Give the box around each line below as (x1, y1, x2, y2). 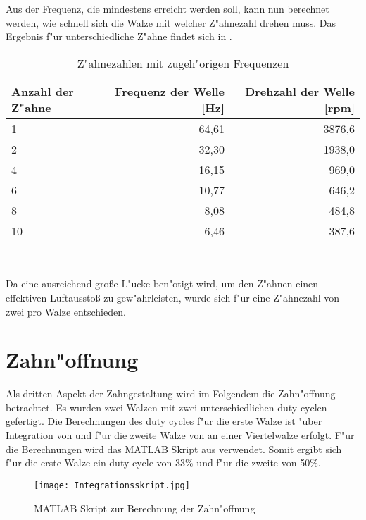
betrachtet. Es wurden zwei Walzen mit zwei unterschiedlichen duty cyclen (6, 400, 327, 414)
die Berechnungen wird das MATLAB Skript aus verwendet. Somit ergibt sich (6, 441, 342, 456)
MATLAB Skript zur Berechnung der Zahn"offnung (34, 500, 255, 515)
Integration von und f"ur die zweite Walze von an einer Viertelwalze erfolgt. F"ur (6, 428, 355, 442)
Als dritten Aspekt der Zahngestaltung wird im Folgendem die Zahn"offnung (6, 386, 336, 401)
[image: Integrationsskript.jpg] (34, 480, 190, 490)
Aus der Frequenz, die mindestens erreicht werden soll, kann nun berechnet (6, 1, 329, 16)
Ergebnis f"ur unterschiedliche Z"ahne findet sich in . (6, 29, 232, 44)
